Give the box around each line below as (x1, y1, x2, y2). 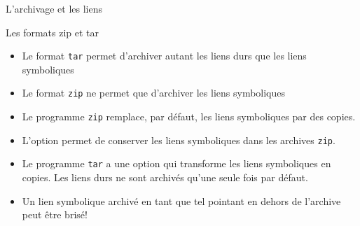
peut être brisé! (22, 207, 88, 222)
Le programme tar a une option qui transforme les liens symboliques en (22, 156, 331, 171)
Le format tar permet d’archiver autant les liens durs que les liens (22, 48, 307, 63)
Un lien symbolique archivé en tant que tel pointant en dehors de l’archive (22, 193, 341, 208)
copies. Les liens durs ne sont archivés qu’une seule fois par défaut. (22, 170, 308, 185)
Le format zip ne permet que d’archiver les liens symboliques (22, 85, 286, 100)
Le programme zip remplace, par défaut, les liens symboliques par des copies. (22, 109, 356, 124)
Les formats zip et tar (6, 24, 99, 39)
